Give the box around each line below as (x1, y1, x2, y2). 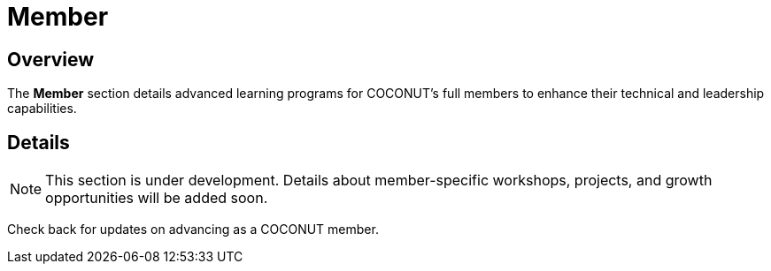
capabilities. (7, 101, 77, 117)
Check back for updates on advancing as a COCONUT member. (7, 222, 379, 237)
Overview (7, 48, 95, 71)
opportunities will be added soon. (45, 189, 268, 207)
